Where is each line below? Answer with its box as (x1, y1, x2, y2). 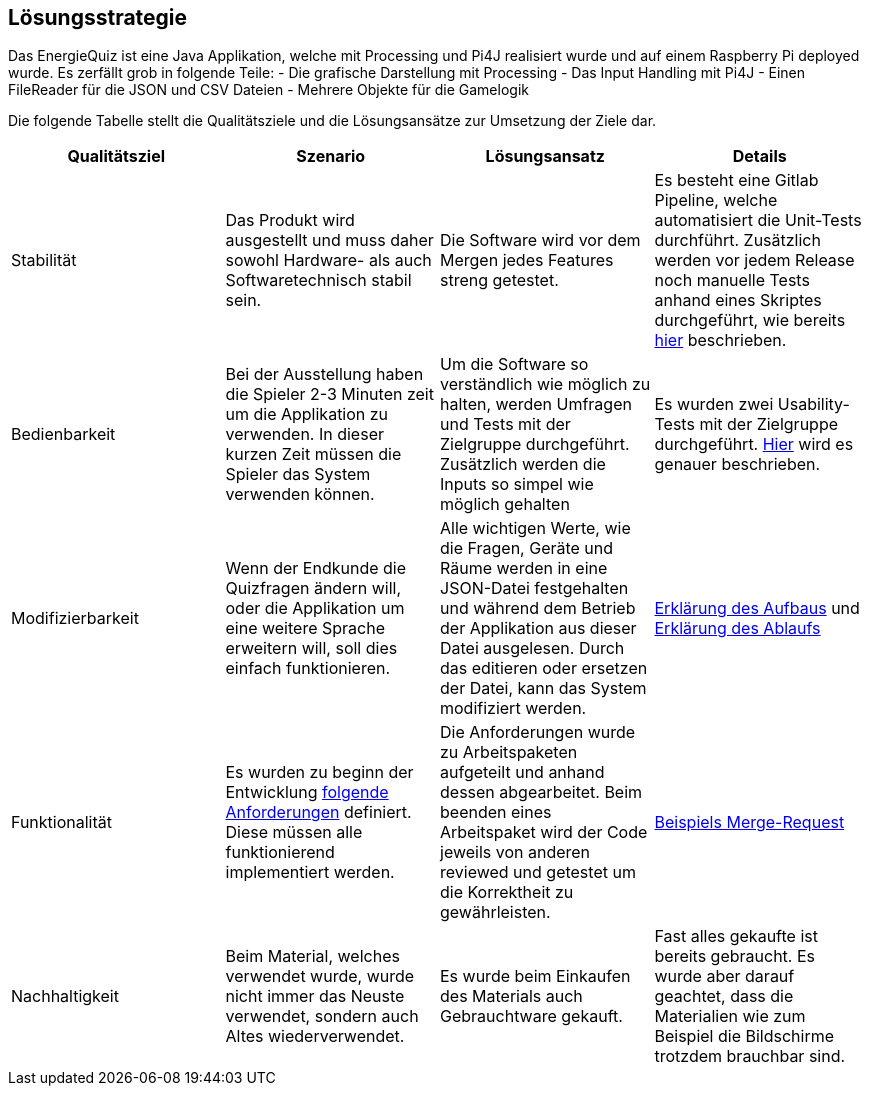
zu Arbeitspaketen (440, 742, 578, 763)
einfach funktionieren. (225, 658, 391, 679)
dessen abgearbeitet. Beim (440, 782, 643, 803)
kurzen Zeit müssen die (225, 444, 402, 465)
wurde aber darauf (654, 966, 795, 987)
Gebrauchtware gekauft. (440, 1006, 623, 1027)
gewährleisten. (440, 902, 551, 923)
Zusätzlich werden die (440, 454, 606, 475)
